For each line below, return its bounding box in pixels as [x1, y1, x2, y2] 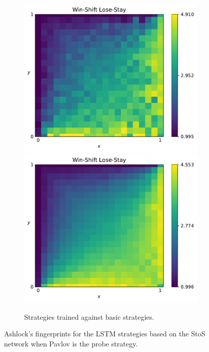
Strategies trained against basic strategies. [24, 311, 154, 322]
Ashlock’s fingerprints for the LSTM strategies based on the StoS [4, 328, 205, 339]
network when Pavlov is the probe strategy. [4, 338, 138, 348]
